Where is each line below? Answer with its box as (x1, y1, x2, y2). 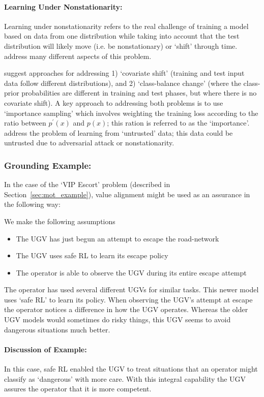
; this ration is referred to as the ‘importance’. (107, 117, 250, 128)
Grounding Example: (4, 159, 92, 171)
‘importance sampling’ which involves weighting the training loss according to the (4, 107, 258, 118)
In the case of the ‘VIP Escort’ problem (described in (4, 179, 170, 190)
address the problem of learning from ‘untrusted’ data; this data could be (4, 127, 233, 138)
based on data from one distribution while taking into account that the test (4, 30, 240, 41)
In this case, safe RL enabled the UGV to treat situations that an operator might (4, 363, 258, 374)
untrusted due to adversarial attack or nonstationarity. (4, 137, 174, 148)
